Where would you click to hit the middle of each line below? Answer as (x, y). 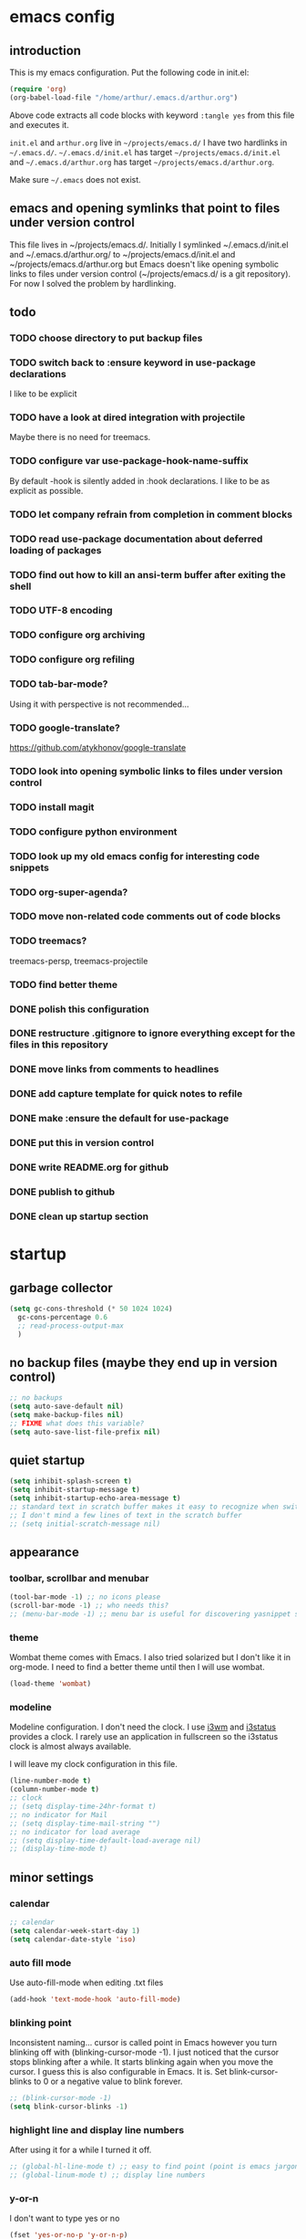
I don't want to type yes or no (65, 2218)
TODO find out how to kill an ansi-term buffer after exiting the (148, 574)
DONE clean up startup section (79, 1216)
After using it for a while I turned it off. (81, 2150)
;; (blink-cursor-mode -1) (61, 2098)
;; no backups (36, 1398)
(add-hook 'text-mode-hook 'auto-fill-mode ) (95, 1999)
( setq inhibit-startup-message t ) (75, 1490)
